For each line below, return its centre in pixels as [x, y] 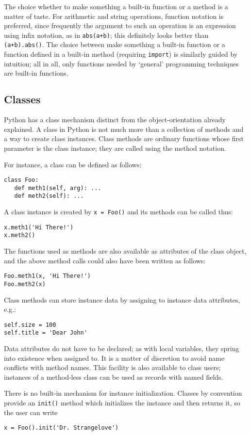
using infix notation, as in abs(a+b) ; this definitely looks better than [106, 35]
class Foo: [21, 180]
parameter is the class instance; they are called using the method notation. [115, 148]
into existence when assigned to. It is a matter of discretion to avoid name [114, 358]
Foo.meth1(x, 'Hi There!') [47, 276]
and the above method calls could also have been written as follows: [105, 260]
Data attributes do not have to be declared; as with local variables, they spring [122, 348]
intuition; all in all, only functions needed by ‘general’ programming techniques [121, 63]
